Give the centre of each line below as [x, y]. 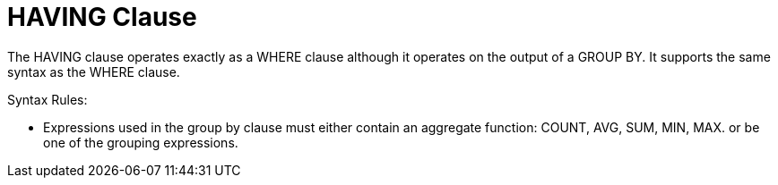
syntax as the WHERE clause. [94, 71]
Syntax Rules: [48, 99]
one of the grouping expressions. [141, 142]
